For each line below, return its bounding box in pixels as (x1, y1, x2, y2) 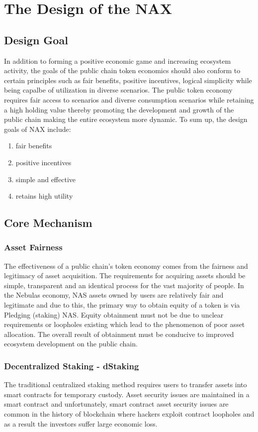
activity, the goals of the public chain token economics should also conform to (4, 65, 241, 76)
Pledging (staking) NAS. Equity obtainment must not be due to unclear (4, 309, 224, 320)
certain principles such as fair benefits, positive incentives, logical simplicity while (4, 75, 252, 85)
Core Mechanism (4, 215, 92, 230)
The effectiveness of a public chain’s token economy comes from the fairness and (4, 260, 248, 271)
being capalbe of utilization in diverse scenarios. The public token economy (4, 85, 233, 95)
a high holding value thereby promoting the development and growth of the (4, 104, 234, 114)
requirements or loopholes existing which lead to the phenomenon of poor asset (4, 319, 245, 329)
